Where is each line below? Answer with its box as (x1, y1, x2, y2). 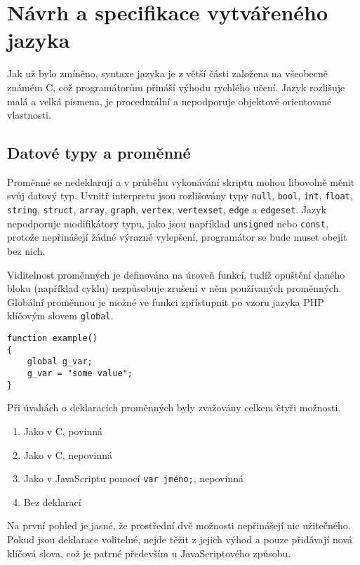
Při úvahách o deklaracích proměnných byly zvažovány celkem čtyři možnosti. (7, 400, 341, 415)
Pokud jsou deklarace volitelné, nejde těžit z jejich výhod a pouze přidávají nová (7, 531, 352, 546)
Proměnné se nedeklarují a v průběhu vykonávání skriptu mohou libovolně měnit (7, 174, 355, 189)
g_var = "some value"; (27, 368, 133, 379)
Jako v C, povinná (23, 423, 103, 438)
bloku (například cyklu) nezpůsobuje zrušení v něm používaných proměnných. (7, 281, 342, 295)
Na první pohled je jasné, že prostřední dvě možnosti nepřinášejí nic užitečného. (7, 518, 351, 533)
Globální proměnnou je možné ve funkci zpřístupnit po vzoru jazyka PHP (7, 294, 324, 309)
